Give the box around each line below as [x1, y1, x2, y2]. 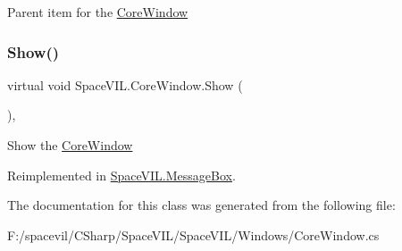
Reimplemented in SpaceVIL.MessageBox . [7, 165, 236, 184]
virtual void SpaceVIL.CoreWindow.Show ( [7, 75, 243, 94]
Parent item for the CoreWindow [7, 3, 188, 21]
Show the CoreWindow [7, 136, 133, 154]
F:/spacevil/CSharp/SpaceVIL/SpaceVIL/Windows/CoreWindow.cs [7, 225, 380, 244]
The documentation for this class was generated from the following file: [7, 196, 396, 214]
